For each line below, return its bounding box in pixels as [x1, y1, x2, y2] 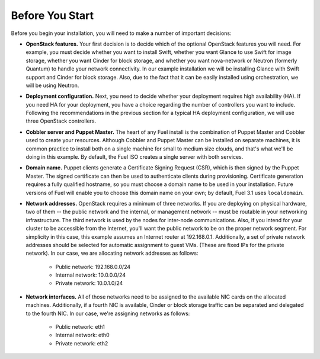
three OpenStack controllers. [25, 117, 97, 124]
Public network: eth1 [55, 323, 105, 331]
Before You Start [11, 9, 94, 22]
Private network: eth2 [55, 339, 108, 347]
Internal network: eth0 [55, 332, 110, 339]
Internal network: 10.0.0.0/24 [55, 271, 126, 278]
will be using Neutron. [25, 82, 79, 89]
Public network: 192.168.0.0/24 [55, 263, 131, 270]
